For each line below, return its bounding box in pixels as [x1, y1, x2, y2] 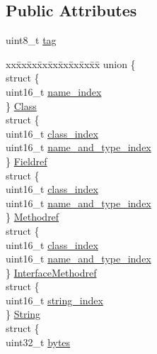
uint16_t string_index [6, 292, 103, 307]
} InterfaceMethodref [6, 265, 97, 280]
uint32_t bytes [6, 334, 71, 349]
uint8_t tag [6, 33, 57, 48]
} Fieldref [6, 153, 47, 168]
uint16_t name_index [6, 84, 102, 99]
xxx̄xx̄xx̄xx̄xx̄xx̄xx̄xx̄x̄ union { [6, 56, 136, 71]
